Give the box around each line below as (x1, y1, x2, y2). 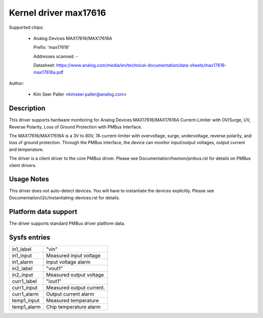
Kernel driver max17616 (9, 7, 106, 18)
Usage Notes (9, 175, 49, 183)
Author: (9, 80, 24, 86)
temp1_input (12, 297, 40, 304)
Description (9, 104, 46, 112)
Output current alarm (46, 291, 94, 297)
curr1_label (12, 277, 37, 284)
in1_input (12, 252, 32, 259)
